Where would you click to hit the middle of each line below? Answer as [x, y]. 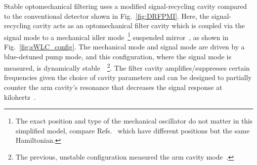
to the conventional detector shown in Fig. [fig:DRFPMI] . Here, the [107, 16]
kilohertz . [20, 97]
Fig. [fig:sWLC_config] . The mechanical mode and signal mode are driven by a [124, 47]
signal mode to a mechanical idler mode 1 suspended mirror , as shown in [116, 36]
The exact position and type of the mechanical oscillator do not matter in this [134, 121]
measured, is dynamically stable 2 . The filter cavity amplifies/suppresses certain [127, 67]
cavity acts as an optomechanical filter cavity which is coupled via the [139, 25]
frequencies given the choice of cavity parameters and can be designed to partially [128, 77]
